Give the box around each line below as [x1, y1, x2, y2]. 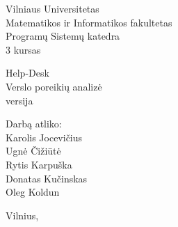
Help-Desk [6, 65, 49, 80]
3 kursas [6, 42, 41, 56]
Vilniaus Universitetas [6, 1, 99, 15]
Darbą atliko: [6, 116, 62, 131]
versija [6, 93, 33, 107]
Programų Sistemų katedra [6, 29, 120, 43]
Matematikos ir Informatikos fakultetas [6, 15, 172, 29]
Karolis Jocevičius [6, 130, 83, 144]
